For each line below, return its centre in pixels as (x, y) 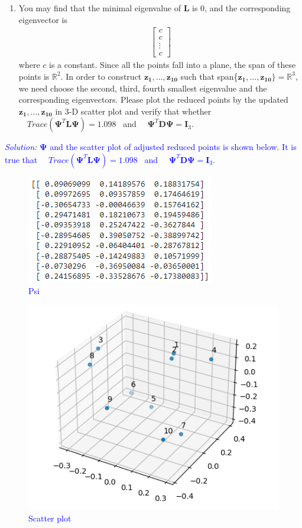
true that (21, 159)
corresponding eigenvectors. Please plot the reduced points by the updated (153, 100)
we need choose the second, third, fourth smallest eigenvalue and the (143, 88)
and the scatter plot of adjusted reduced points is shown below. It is (173, 147)
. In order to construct (101, 76)
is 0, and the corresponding (241, 8)
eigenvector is (43, 19)
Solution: (21, 147)
